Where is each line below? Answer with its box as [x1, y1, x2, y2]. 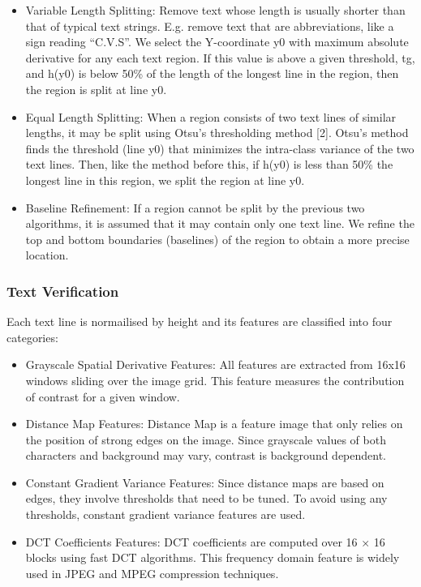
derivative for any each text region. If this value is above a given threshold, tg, [25, 49, 415, 66]
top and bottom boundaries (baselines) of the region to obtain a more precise [25, 230, 410, 247]
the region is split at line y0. [25, 80, 167, 97]
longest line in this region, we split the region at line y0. [25, 171, 305, 188]
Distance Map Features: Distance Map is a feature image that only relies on [25, 415, 403, 432]
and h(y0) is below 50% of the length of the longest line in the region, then [25, 65, 399, 82]
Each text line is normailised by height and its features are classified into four [6, 313, 393, 330]
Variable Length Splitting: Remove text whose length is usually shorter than [25, 2, 406, 18]
